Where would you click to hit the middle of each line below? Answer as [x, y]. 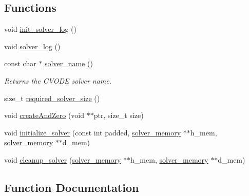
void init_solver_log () [40, 29]
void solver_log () [32, 46]
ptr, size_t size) [119, 115]
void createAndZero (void [44, 115]
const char [20, 63]
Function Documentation [72, 187]
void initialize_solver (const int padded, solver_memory [93, 132]
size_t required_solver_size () [52, 98]
